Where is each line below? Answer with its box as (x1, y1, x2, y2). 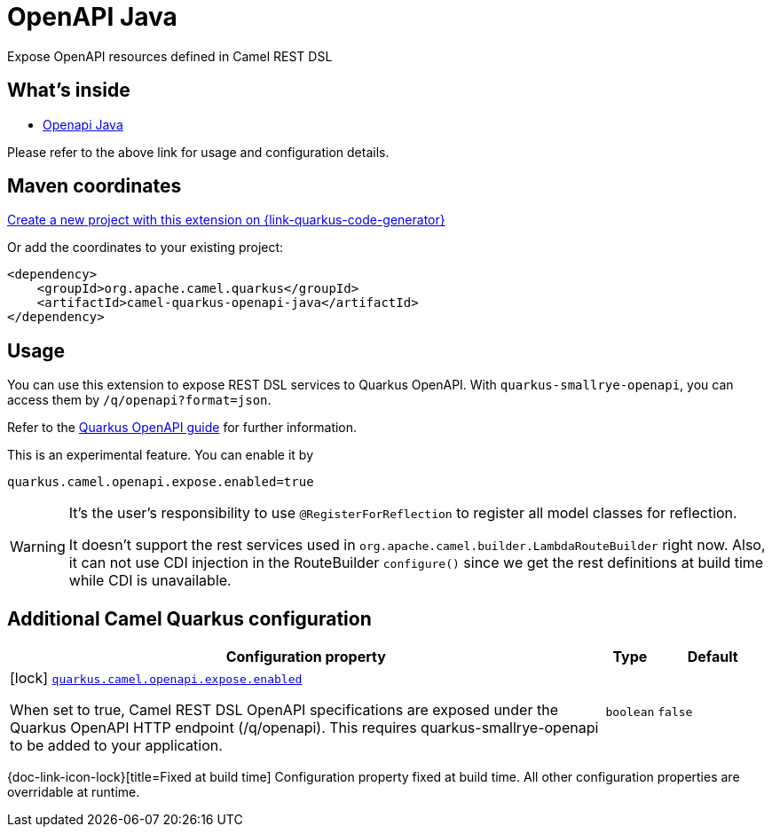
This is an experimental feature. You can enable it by (7, 447, 314, 463)
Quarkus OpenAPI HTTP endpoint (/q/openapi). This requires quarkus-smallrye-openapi (10, 719, 599, 737)
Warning (10, 538, 66, 556)
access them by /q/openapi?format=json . (7, 392, 272, 408)
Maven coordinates (7, 175, 182, 198)
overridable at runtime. (7, 784, 140, 800)
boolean (605, 704, 655, 719)
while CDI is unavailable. (68, 571, 232, 590)
